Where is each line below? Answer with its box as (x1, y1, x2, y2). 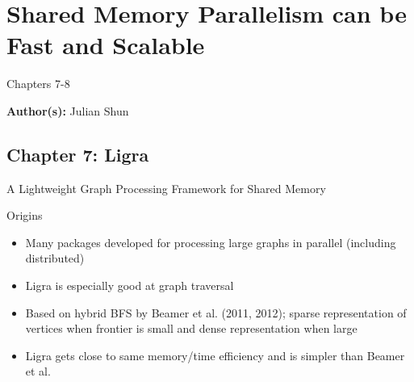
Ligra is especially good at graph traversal (25, 277, 234, 294)
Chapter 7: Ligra (6, 141, 149, 166)
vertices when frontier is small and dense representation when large (25, 320, 358, 337)
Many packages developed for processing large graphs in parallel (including (25, 233, 396, 250)
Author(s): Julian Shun (6, 102, 129, 119)
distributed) (25, 250, 85, 267)
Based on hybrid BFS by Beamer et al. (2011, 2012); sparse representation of (25, 304, 407, 321)
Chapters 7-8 (6, 75, 70, 92)
